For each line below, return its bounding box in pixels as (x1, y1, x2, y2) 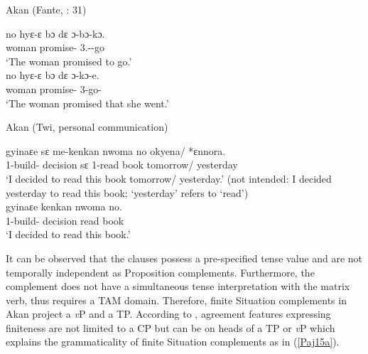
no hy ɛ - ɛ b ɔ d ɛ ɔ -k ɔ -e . (6, 68, 99, 82)
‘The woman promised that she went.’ (6, 95, 169, 110)
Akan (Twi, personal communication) (6, 119, 168, 134)
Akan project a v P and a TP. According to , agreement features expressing (6, 306, 331, 321)
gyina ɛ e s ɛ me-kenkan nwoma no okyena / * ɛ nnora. (6, 143, 226, 158)
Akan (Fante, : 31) (6, 2, 87, 16)
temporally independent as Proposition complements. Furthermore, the (6, 264, 315, 279)
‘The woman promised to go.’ (6, 53, 132, 68)
